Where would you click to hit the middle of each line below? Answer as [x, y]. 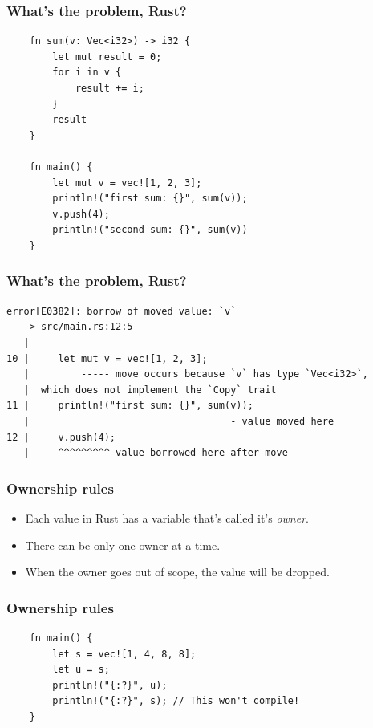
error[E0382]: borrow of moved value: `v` [122, 311]
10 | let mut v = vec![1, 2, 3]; [107, 358]
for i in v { [87, 73]
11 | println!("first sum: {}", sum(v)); [130, 406]
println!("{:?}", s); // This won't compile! [176, 701]
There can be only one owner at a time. [123, 545]
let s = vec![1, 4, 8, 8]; [124, 654]
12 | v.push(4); [61, 437]
